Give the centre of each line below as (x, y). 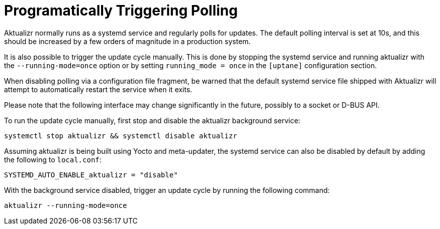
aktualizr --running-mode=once (66, 205)
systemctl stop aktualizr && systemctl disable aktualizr (121, 136)
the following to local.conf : (53, 159)
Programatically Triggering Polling (121, 11)
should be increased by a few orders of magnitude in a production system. (127, 41)
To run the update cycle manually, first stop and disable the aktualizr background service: (152, 120)
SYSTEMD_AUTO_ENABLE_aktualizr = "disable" (91, 175)
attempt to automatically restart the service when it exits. (98, 89)
